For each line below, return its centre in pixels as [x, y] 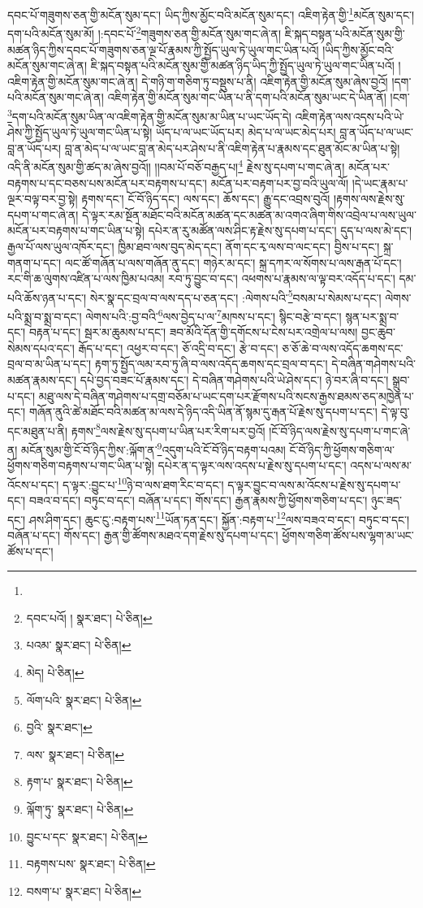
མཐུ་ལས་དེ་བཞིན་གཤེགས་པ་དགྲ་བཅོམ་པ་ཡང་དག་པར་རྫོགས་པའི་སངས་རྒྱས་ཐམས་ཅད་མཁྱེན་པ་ [226, 395]
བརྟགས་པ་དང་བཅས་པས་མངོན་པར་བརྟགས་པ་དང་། [107, 182]
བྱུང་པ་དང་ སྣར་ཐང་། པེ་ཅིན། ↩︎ [87, 836]
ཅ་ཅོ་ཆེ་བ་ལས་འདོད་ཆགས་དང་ [343, 348]
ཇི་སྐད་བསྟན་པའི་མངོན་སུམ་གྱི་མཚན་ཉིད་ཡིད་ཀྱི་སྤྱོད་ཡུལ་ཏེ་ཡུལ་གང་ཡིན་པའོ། [242, 65]
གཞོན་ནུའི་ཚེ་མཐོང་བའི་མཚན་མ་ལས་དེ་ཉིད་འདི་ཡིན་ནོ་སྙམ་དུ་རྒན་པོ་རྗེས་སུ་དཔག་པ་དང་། [203, 412]
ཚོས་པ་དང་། [30, 551]
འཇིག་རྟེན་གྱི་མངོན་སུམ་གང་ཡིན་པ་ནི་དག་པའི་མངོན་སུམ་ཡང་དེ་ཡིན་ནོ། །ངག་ [259, 97]
